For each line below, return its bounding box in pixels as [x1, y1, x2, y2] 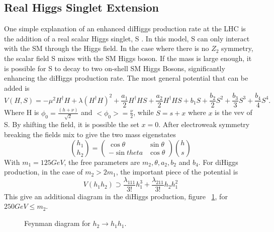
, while [133, 107, 154, 118]
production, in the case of [4, 166, 83, 177]
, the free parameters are [64, 156, 140, 167]
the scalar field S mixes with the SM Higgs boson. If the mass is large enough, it [4, 52, 252, 63]
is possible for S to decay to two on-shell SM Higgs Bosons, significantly [4, 63, 225, 73]
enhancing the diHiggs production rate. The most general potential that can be [4, 73, 248, 83]
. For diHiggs [198, 156, 238, 167]
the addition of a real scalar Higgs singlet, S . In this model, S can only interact [4, 33, 250, 43]
